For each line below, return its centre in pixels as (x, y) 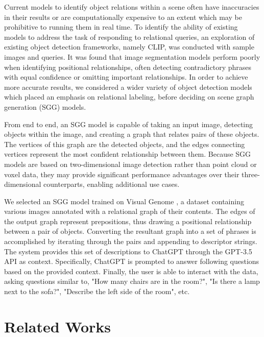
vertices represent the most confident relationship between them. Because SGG (128, 154)
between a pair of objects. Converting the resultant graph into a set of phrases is (130, 231)
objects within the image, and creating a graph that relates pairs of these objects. (132, 134)
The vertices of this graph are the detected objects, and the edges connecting (125, 144)
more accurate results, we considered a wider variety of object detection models (128, 87)
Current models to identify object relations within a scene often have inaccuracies (132, 7)
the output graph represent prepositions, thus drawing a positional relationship (128, 221)
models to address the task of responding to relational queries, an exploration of (129, 37)
